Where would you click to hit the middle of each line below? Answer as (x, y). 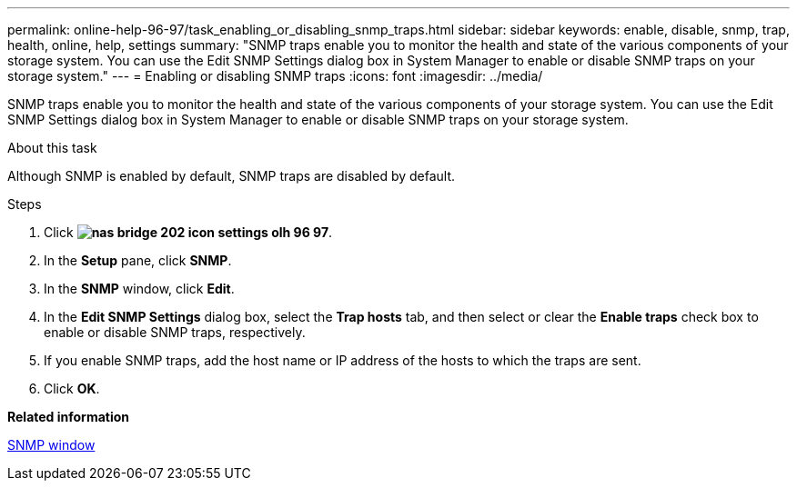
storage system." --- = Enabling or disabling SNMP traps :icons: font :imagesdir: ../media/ (275, 76)
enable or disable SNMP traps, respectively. (175, 332)
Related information (69, 417)
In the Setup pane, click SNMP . (138, 260)
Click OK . (72, 388)
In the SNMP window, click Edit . (139, 289)
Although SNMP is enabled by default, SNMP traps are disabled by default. (232, 176)
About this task (52, 148)
